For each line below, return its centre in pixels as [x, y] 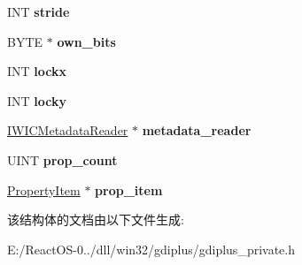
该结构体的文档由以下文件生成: [96, 220]
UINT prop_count [62, 159]
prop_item [129, 189]
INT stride [39, 11]
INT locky [37, 100]
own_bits [86, 41]
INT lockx [37, 71]
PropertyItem [44, 189]
